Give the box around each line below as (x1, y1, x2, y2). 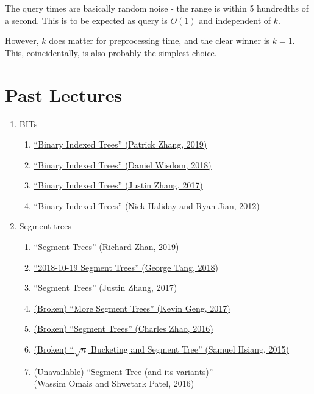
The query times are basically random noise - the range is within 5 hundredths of (5, 2, 309, 14)
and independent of (199, 13, 271, 26)
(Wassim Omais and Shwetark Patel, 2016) (34, 377, 194, 390)
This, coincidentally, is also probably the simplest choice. (5, 46, 217, 59)
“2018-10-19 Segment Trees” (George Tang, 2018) (34, 260, 218, 273)
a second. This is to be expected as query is (5, 13, 168, 26)
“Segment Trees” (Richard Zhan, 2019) (34, 240, 179, 253)
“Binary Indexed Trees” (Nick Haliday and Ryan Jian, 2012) (34, 199, 260, 212)
